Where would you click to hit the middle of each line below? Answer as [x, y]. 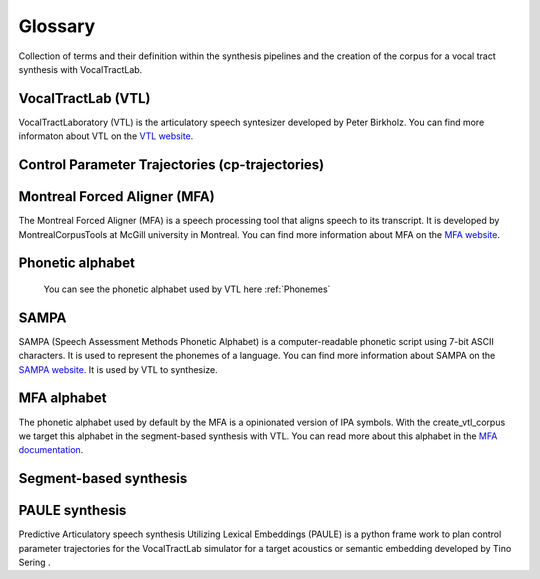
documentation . [51, 450]
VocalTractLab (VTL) [84, 98]
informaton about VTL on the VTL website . [106, 136]
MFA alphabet [62, 398]
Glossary [57, 26]
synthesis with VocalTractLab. [80, 69]
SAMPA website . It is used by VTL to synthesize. [118, 369]
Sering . [34, 562]
